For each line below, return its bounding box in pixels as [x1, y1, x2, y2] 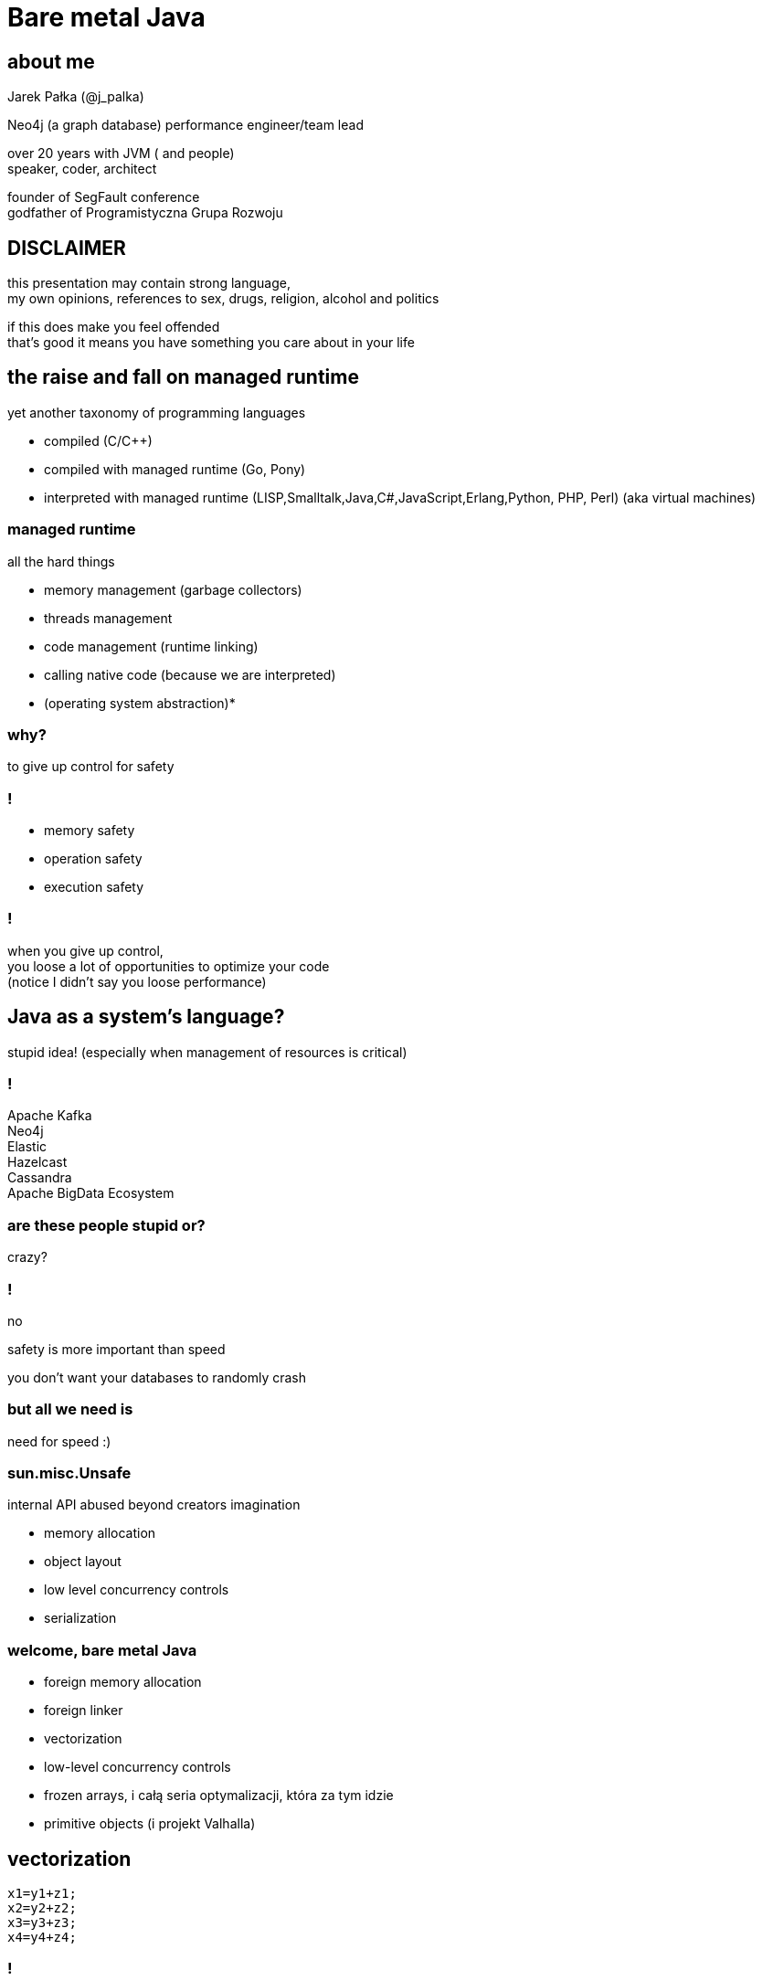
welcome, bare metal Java [7, 1640, 197, 1659]
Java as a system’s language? [7, 1005, 285, 1029]
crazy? [7, 1249, 48, 1266]
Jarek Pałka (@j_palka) [7, 89, 144, 105]
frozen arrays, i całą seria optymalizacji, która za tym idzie [44, 1787, 394, 1804]
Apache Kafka [7, 1107, 92, 1124]
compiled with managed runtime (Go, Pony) [44, 461, 306, 477]
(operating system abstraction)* [44, 694, 236, 711]
